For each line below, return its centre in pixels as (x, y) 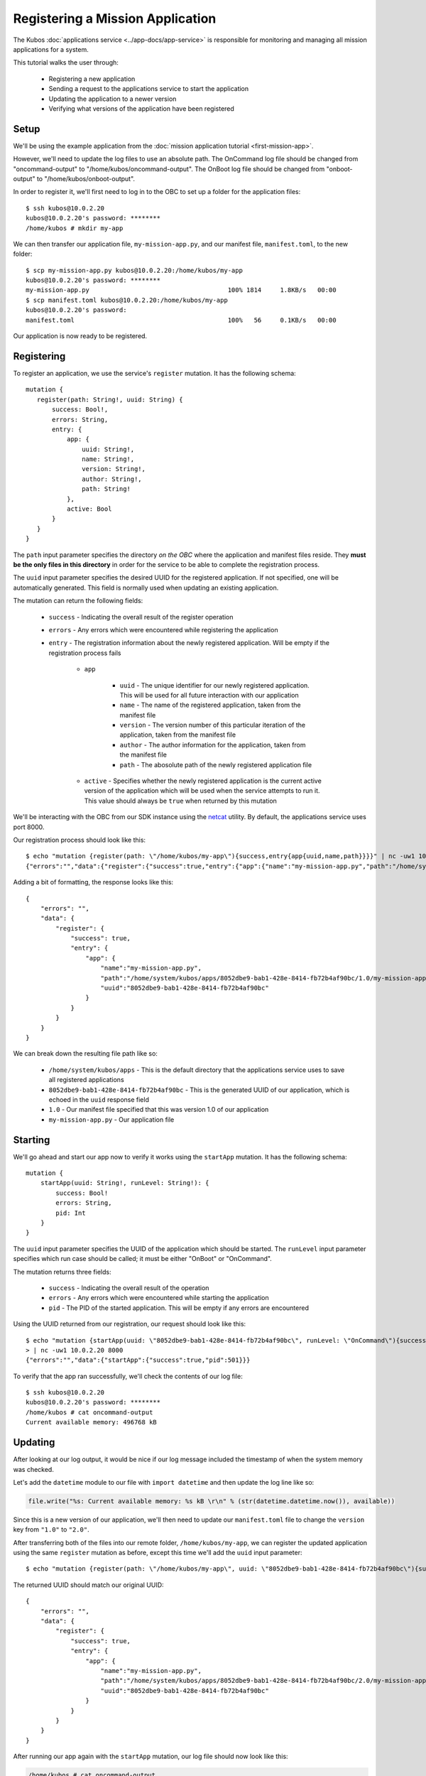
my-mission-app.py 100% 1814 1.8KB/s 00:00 (181, 290)
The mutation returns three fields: (62, 1272)
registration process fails (85, 653)
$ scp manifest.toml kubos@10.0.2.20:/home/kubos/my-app (127, 300)
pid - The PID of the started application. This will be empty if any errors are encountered (179, 1308)
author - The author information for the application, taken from (213, 744)
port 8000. (29, 827)
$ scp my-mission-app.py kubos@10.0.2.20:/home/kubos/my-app (134, 270)
